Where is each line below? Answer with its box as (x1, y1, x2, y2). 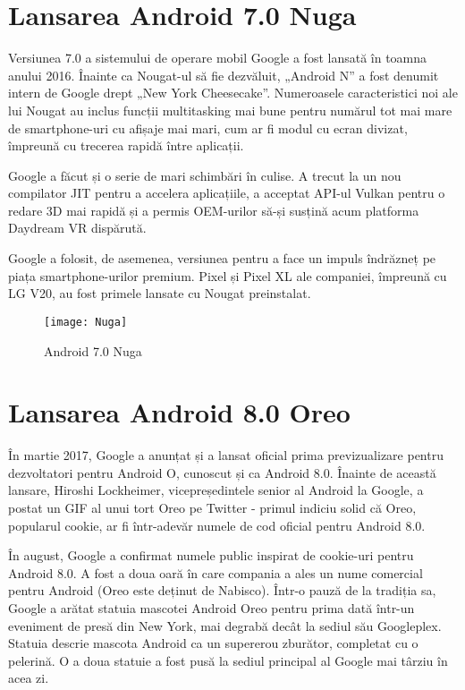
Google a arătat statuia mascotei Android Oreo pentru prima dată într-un (8, 598, 415, 617)
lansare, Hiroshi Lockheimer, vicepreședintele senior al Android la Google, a (8, 481, 424, 499)
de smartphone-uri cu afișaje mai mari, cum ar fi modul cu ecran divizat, (8, 118, 408, 137)
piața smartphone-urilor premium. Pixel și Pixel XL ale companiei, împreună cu (8, 266, 447, 285)
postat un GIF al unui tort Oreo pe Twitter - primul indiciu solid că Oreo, (8, 498, 417, 516)
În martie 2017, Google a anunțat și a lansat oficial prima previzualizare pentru (8, 446, 444, 464)
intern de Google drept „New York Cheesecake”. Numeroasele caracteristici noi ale (8, 83, 458, 102)
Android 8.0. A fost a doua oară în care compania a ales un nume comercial (8, 563, 423, 582)
